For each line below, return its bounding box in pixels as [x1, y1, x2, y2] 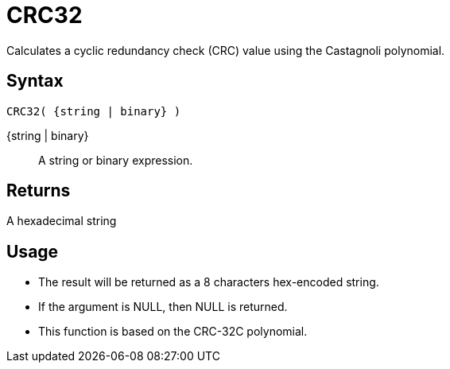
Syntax [6, 71, 64, 91]
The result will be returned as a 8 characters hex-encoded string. [38, 275, 379, 289]
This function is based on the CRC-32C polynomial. [38, 324, 308, 339]
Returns [6, 181, 71, 201]
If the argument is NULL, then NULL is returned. [38, 300, 288, 314]
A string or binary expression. [38, 153, 193, 167]
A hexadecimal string [6, 214, 117, 228]
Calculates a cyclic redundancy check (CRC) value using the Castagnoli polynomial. [6, 43, 445, 57]
